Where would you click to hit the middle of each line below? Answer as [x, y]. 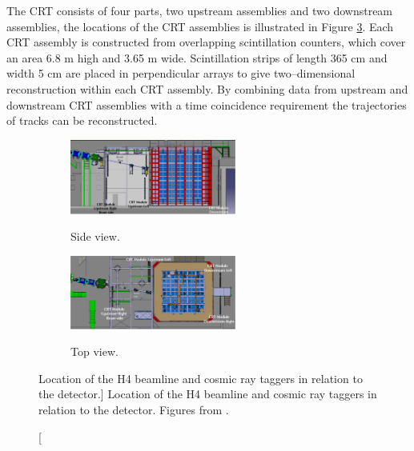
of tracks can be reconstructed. [82, 120]
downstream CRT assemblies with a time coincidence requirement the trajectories [207, 104]
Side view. [95, 236]
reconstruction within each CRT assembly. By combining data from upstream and [207, 88]
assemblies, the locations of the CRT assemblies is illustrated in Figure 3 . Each [200, 26]
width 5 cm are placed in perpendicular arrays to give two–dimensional [181, 73]
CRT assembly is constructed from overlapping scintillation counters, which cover [206, 42]
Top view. [94, 351]
